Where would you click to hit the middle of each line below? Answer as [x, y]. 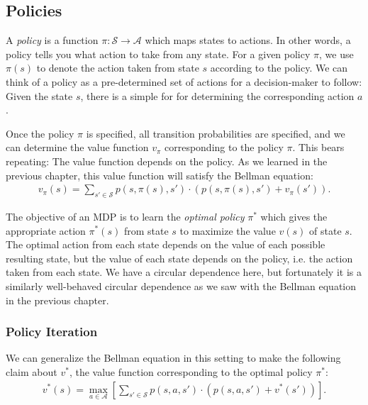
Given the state [39, 95]
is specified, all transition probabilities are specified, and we [216, 133]
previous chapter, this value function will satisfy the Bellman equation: [160, 175]
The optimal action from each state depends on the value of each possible [166, 244]
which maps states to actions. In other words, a [248, 40]
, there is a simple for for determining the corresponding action [217, 95]
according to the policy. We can [279, 68]
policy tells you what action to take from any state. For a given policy [158, 54]
